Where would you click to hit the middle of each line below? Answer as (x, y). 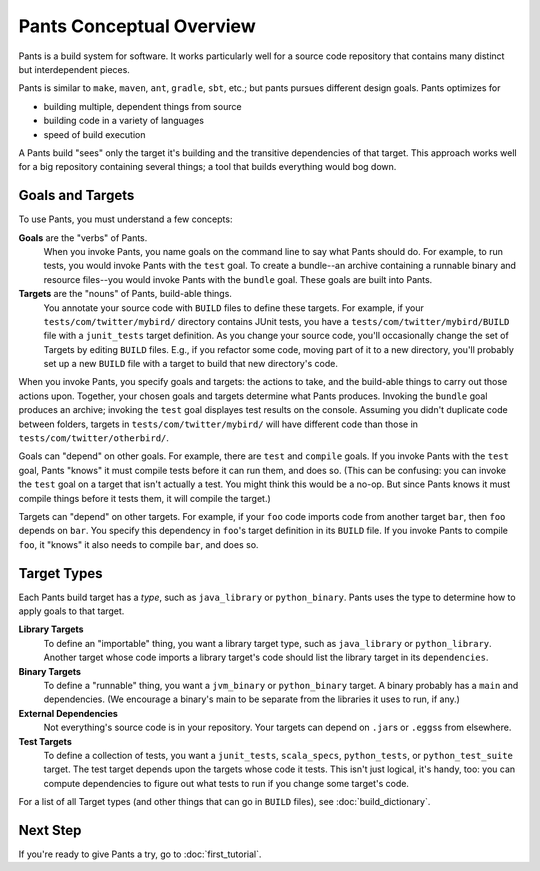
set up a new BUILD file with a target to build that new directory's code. (191, 364)
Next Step (50, 830)
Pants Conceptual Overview (137, 26)
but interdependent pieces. (74, 69)
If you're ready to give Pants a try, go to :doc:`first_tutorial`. (140, 854)
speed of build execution (94, 134)
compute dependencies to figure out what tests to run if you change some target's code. (226, 783)
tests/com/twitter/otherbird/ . (94, 438)
